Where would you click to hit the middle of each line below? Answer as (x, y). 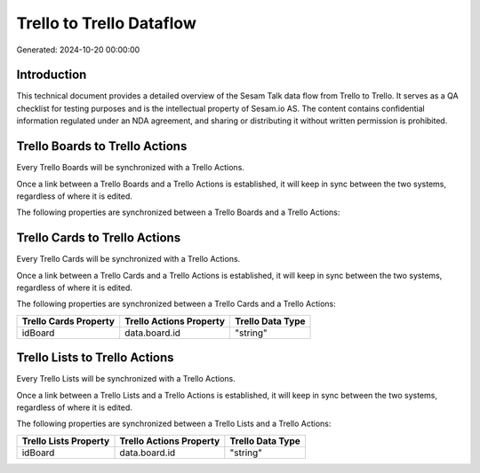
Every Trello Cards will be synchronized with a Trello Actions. (128, 259)
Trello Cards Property (68, 321)
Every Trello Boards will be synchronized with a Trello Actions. (130, 168)
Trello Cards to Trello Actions (99, 238)
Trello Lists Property (66, 441)
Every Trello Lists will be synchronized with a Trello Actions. (126, 379)
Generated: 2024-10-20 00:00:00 (78, 50)
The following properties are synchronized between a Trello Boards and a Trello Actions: (178, 212)
